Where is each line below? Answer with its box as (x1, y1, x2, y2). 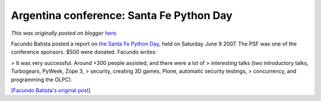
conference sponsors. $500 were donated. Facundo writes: (11, 48, 157, 56)
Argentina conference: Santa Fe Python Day (11, 9, 233, 22)
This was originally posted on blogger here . (11, 30, 118, 37)
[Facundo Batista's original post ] (11, 86, 91, 94)
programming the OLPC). (11, 76, 73, 83)
